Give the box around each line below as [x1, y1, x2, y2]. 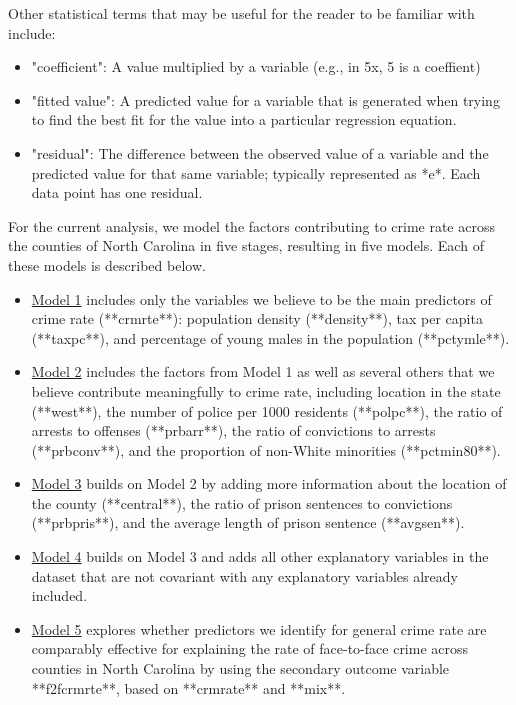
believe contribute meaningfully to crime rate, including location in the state [31, 380, 501, 401]
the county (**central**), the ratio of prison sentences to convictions [31, 492, 453, 513]
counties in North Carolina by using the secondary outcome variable [31, 658, 450, 679]
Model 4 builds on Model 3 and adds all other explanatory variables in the [31, 546, 489, 567]
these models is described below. [8, 254, 206, 275]
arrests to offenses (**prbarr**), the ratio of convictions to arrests [31, 420, 436, 441]
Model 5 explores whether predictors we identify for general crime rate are [31, 618, 487, 639]
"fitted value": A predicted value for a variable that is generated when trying [31, 89, 500, 110]
